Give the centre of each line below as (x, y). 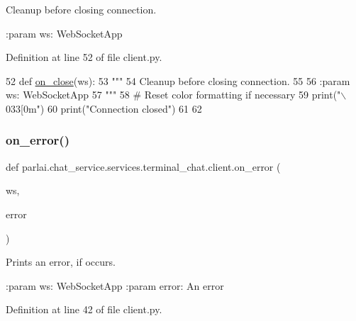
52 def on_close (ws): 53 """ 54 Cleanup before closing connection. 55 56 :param (178, 80)
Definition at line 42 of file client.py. (84, 309)
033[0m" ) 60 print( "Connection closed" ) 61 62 (104, 108)
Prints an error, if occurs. (61, 262)
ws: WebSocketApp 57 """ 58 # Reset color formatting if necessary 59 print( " (173, 95)
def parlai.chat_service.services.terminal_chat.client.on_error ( (143, 166)
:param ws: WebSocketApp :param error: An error (115, 285)
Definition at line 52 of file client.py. (84, 57)
